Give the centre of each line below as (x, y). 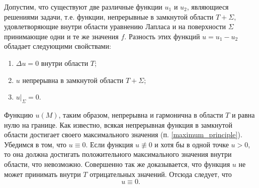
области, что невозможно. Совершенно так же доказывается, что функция (117, 164)
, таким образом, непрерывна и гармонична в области (141, 114)
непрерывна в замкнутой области (73, 80)
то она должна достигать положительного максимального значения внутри (118, 154)
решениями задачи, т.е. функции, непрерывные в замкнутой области (109, 16)
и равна (243, 114)
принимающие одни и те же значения (61, 36)
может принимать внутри (42, 174)
